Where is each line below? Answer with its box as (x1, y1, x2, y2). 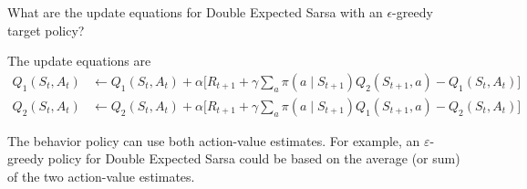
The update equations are (7, 51, 151, 70)
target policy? (7, 20, 85, 39)
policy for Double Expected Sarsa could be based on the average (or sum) (47, 149, 460, 168)
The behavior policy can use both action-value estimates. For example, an (7, 131, 420, 150)
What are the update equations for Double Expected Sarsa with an (7, 3, 383, 21)
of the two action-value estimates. (7, 167, 195, 186)
